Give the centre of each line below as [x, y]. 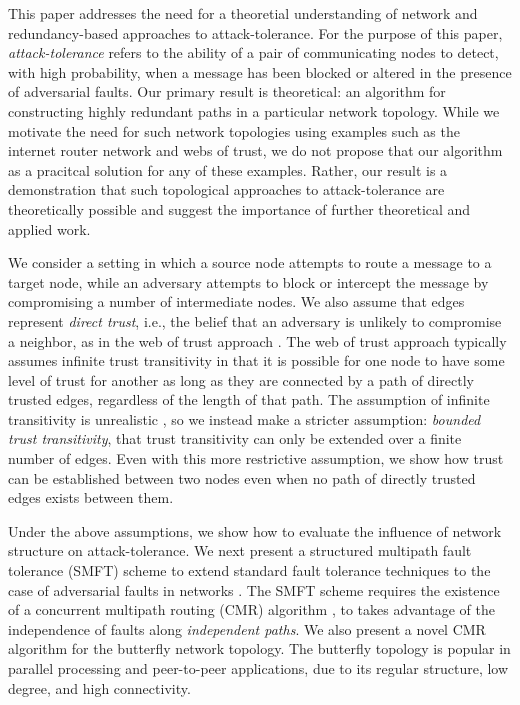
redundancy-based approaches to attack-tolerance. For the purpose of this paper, [255, 32]
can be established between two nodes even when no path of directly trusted [242, 477]
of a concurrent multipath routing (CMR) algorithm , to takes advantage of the [251, 609]
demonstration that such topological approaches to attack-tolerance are [226, 189]
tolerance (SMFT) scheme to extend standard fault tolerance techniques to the [249, 570]
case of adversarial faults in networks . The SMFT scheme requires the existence [254, 589]
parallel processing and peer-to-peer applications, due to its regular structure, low [258, 668]
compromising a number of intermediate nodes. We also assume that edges [236, 301]
